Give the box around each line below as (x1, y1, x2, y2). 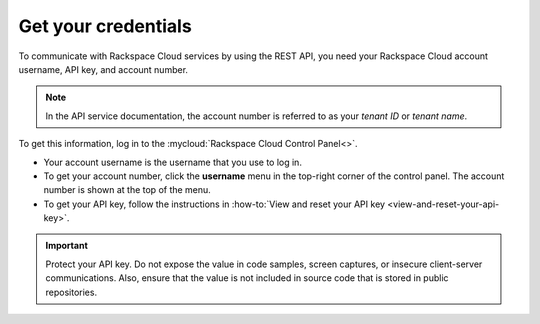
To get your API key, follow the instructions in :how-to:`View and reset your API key (43, 198, 385, 210)
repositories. (45, 286, 98, 298)
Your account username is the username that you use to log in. (43, 156, 302, 168)
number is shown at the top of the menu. (43, 184, 212, 196)
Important (45, 240, 89, 252)
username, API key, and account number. (18, 63, 189, 75)
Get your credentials (18, 15, 192, 37)
